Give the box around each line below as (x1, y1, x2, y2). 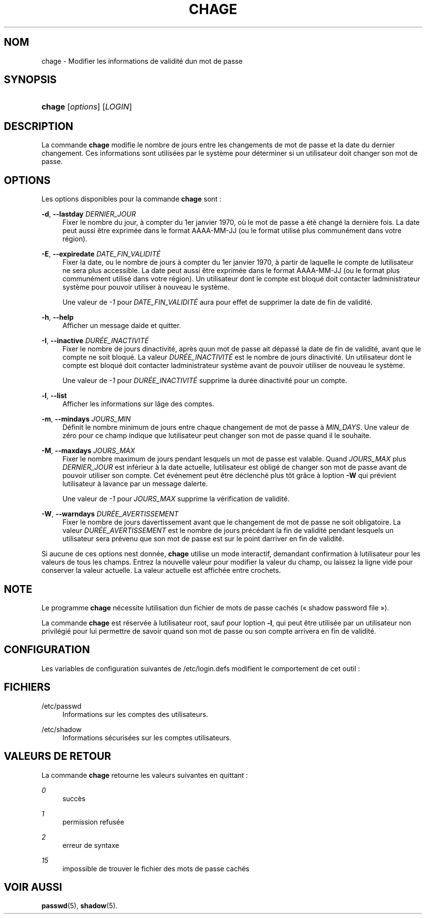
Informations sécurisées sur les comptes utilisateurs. (62, 733, 231, 742)
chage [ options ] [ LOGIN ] (41, 102, 132, 112)
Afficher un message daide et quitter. (62, 321, 181, 330)
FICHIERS (4, 681, 51, 694)
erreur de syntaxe (62, 841, 119, 849)
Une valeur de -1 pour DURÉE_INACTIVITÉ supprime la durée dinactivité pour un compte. (62, 376, 347, 385)
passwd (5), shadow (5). (41, 901, 118, 910)
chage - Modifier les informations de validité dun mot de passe (41, 56, 243, 65)
